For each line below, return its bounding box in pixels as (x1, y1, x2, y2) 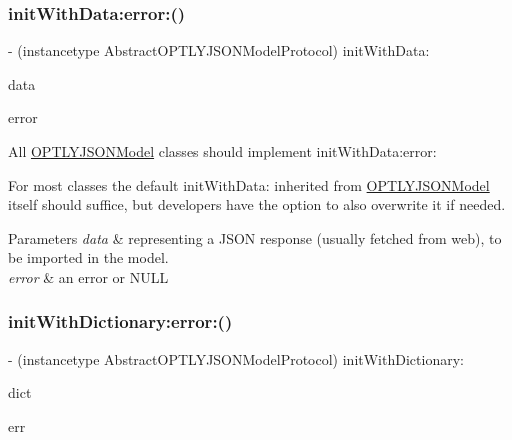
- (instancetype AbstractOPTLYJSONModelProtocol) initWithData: (8, 40, 430, 61)
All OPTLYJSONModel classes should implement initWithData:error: (8, 141, 437, 161)
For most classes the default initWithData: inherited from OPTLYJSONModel (8, 174, 490, 195)
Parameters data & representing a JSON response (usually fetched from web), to (8, 227, 502, 248)
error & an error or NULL (8, 266, 169, 287)
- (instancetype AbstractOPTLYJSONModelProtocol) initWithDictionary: (8, 348, 464, 369)
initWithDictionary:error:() (8, 309, 233, 334)
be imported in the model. (8, 247, 169, 268)
